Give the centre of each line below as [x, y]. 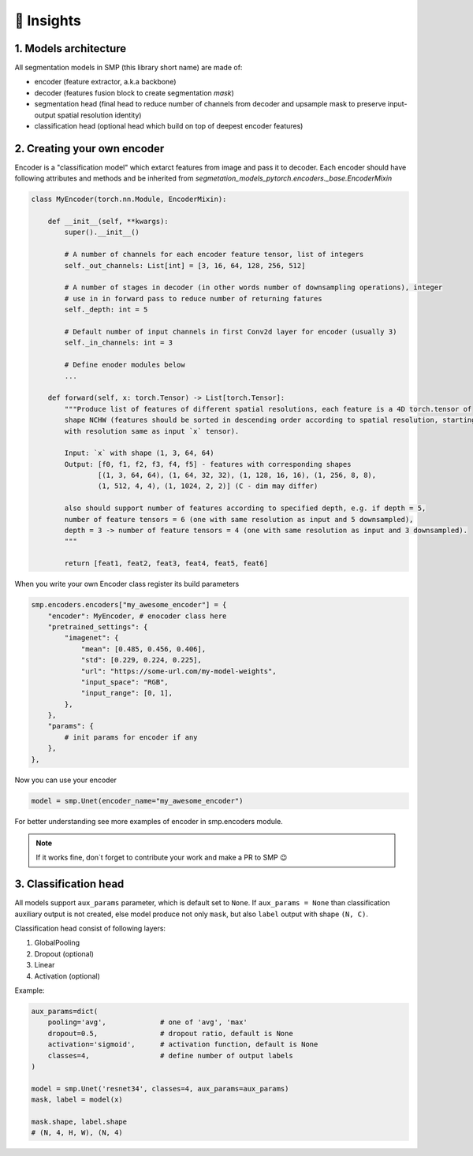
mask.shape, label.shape [79, 1121]
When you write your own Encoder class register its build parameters [127, 584]
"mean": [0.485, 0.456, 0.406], [143, 649]
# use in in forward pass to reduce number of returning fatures [193, 298]
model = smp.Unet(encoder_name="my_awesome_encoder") [137, 801]
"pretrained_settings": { [98, 626]
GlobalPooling [57, 943]
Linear [45, 965]
